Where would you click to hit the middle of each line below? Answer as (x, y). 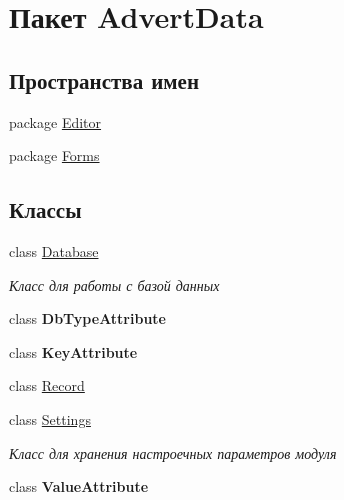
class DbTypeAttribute (87, 318)
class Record (47, 385)
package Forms (54, 155)
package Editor (55, 121)
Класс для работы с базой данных (114, 284)
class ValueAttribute (79, 486)
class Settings (50, 418)
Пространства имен (104, 79)
